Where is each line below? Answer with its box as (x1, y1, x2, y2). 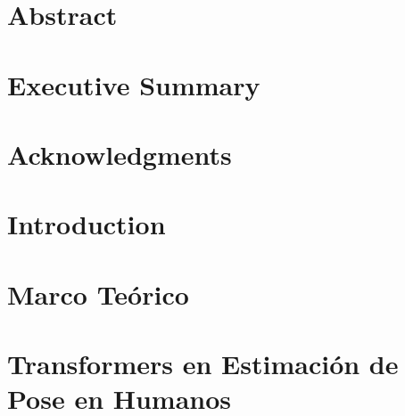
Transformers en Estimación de (7, 346, 399, 382)
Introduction (7, 206, 166, 242)
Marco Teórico (7, 275, 189, 312)
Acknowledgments (7, 135, 232, 172)
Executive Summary (7, 66, 260, 102)
